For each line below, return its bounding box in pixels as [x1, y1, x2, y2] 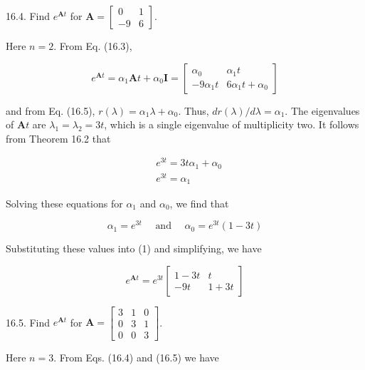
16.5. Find [6, 314, 51, 329]
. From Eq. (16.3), [53, 38, 132, 53]
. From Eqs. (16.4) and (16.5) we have [53, 349, 219, 364]
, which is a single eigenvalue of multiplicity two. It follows [104, 117, 359, 132]
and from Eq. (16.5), [6, 103, 95, 118]
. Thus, [178, 103, 209, 118]
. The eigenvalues [285, 103, 360, 118]
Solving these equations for [6, 195, 123, 210]
